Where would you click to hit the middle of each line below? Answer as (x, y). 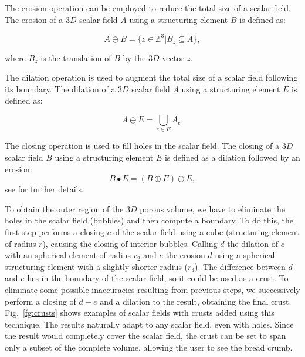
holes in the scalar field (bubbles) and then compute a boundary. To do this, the (149, 220)
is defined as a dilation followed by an (232, 157)
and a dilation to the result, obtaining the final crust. (196, 301)
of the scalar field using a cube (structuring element (206, 231)
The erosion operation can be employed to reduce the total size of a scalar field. (148, 8)
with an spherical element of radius (68, 255)
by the (134, 57)
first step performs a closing (55, 231)
